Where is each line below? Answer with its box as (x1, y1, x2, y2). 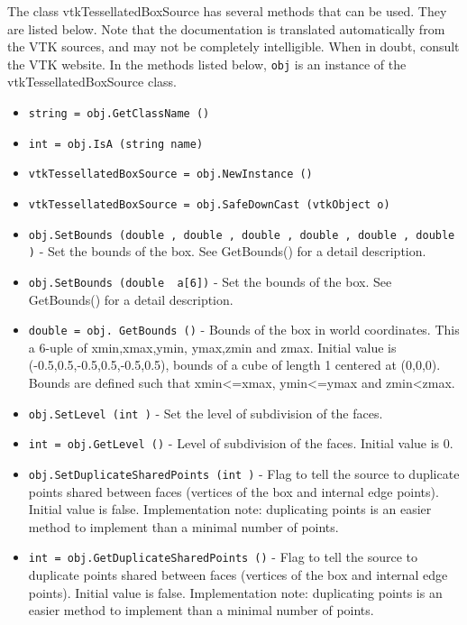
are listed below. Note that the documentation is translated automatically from (7, 19, 445, 38)
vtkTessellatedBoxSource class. (7, 72, 177, 91)
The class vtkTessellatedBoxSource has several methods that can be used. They (7, 2, 447, 20)
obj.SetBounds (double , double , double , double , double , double (28, 228, 455, 242)
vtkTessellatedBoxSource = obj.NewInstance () (28, 168, 313, 181)
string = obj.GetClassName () (28, 107, 210, 121)
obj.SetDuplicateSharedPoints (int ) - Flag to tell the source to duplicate (28, 464, 460, 483)
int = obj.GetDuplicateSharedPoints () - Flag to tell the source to (28, 547, 418, 566)
